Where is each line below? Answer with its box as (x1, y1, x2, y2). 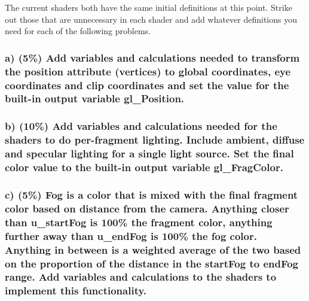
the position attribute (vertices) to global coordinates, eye (5, 63, 291, 78)
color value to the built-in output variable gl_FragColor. (5, 160, 283, 175)
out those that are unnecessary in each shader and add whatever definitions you (5, 13, 297, 25)
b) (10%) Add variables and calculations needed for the (5, 118, 277, 133)
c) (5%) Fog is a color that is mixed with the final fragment (5, 187, 298, 202)
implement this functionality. (5, 283, 147, 298)
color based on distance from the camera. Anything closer (5, 200, 289, 215)
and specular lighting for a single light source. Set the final (5, 146, 294, 161)
